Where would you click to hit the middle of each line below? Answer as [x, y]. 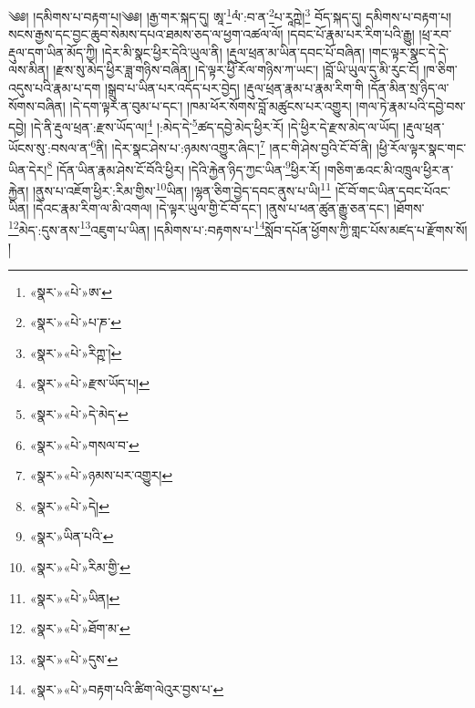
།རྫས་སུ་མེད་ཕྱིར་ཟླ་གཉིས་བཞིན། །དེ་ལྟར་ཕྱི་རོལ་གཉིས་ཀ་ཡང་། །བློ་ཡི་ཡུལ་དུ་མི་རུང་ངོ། [236, 70]
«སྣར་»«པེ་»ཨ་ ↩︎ [71, 291]
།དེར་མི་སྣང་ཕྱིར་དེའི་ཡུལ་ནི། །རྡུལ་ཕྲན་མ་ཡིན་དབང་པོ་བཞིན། [233, 51]
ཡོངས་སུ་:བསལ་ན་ [50, 148]
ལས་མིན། [29, 70]
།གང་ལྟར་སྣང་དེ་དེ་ [408, 51]
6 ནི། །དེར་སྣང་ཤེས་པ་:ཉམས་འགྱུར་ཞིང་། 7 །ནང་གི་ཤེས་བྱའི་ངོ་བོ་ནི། [232, 147]
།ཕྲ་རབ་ [435, 34]
